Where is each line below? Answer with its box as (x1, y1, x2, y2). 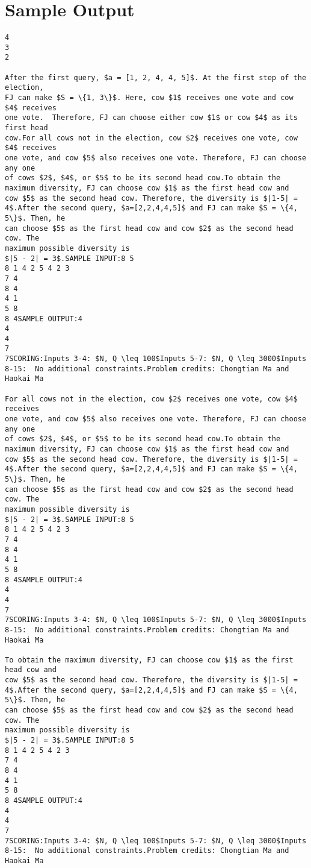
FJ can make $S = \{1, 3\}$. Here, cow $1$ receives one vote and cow (5, 93, 294, 102)
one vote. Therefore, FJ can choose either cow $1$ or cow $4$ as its (5, 113, 298, 122)
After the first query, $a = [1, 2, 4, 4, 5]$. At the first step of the (5, 73, 307, 82)
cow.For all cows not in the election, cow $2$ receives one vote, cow (5, 133, 298, 142)
